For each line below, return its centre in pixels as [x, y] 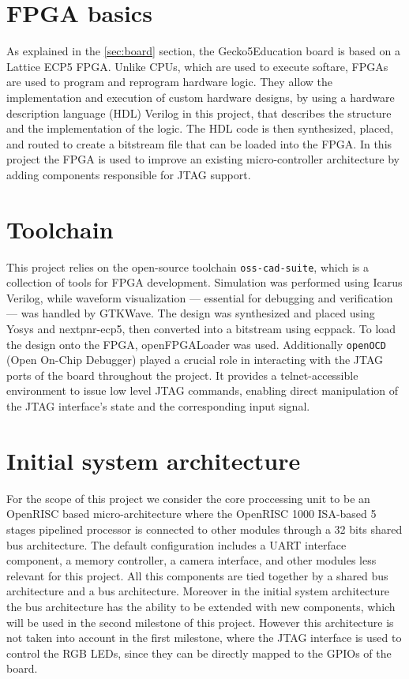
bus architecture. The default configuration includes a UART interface [176, 544]
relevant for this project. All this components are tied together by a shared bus [197, 575]
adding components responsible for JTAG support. [129, 174]
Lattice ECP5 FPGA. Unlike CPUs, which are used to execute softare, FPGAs [197, 66]
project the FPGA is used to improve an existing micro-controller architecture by [203, 159]
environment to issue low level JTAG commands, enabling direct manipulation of [203, 390]
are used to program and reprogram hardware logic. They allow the [169, 82]
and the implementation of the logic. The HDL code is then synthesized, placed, [200, 128]
